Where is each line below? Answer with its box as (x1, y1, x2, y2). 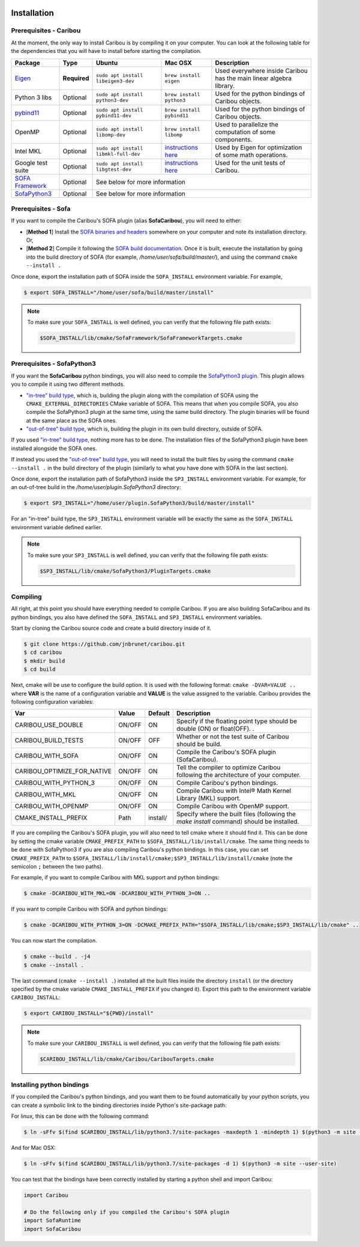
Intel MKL (14, 147, 42, 155)
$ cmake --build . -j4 (23, 953, 91, 960)
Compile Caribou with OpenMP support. (176, 802, 289, 810)
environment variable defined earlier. (11, 523, 103, 531)
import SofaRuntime (23, 1217, 81, 1224)
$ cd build (23, 666, 56, 673)
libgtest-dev (96, 166, 131, 173)
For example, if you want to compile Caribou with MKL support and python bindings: (11, 874, 220, 881)
